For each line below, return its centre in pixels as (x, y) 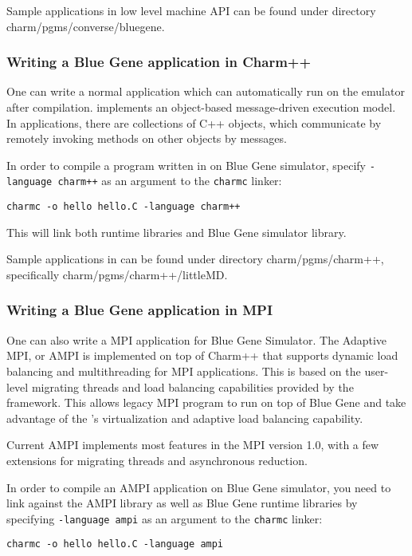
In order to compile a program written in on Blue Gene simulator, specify (186, 165)
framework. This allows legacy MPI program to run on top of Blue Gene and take (206, 402)
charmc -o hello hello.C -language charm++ (124, 207)
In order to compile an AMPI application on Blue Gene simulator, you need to (199, 487)
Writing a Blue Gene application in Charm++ (159, 62)
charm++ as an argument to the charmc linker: (170, 181)
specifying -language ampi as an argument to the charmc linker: (165, 518)
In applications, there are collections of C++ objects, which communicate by (194, 122)
